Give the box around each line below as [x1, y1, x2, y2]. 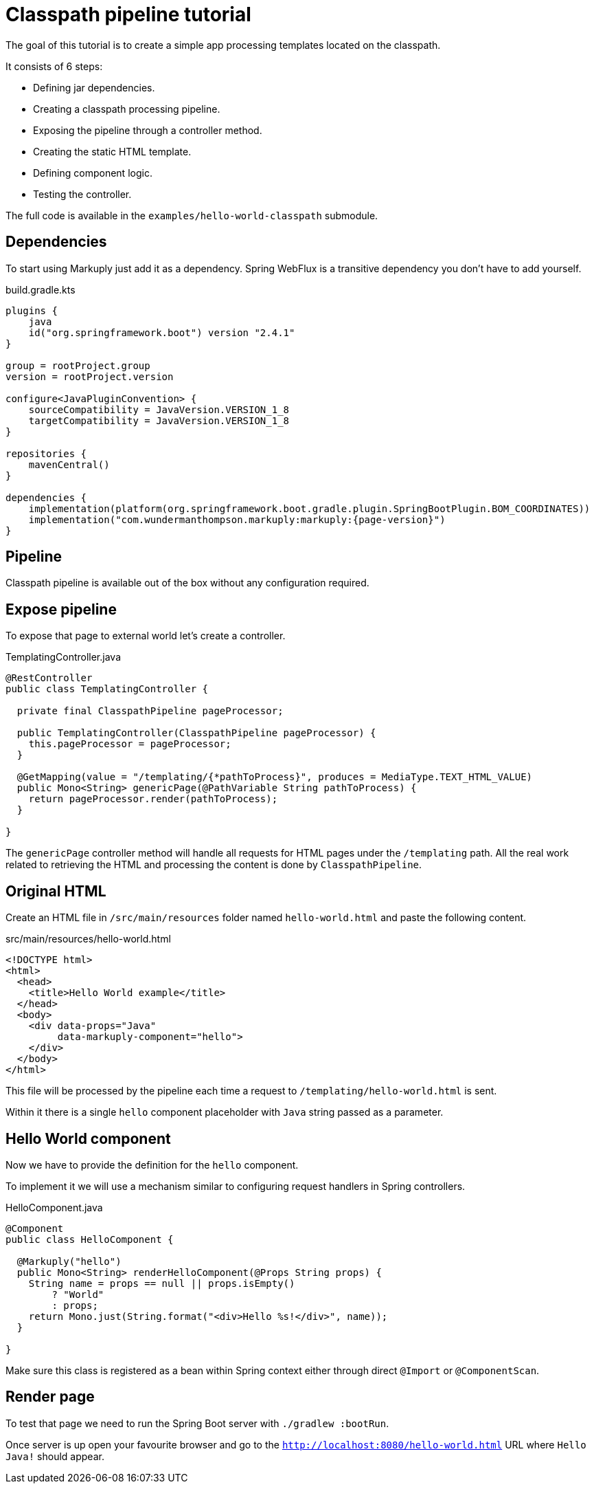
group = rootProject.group [5, 360, 150, 371]
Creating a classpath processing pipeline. [33, 102, 220, 115]
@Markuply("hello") [16, 1255, 122, 1267]
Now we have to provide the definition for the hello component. [5, 1158, 299, 1171]
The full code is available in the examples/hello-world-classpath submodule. [5, 209, 378, 221]
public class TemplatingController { [5, 683, 209, 695]
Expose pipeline [5, 600, 117, 618]
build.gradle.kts [5, 283, 76, 296]
